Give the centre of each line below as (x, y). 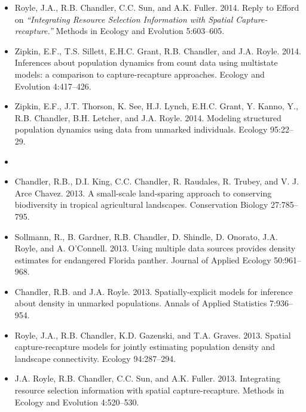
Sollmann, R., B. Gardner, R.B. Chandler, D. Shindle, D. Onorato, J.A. (146, 236)
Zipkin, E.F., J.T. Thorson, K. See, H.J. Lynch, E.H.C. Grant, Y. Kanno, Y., (156, 106)
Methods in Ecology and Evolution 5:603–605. (140, 31)
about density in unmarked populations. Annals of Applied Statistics (141, 303)
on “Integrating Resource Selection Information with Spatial (124, 19)
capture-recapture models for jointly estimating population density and (145, 347)
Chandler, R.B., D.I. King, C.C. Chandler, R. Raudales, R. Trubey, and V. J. (157, 181)
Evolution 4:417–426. (53, 86)
